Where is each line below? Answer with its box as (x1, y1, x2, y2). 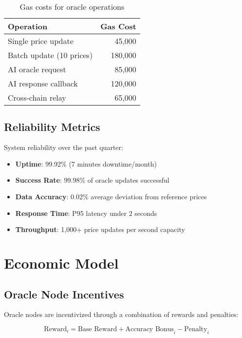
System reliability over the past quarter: (4, 142, 123, 152)
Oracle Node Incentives (4, 286, 124, 301)
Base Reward (78, 325, 117, 333)
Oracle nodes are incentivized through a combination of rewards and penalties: (4, 309, 239, 319)
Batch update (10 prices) (8, 49, 93, 61)
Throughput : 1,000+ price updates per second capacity (15, 224, 185, 234)
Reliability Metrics (4, 119, 100, 134)
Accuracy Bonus (125, 325, 174, 333)
